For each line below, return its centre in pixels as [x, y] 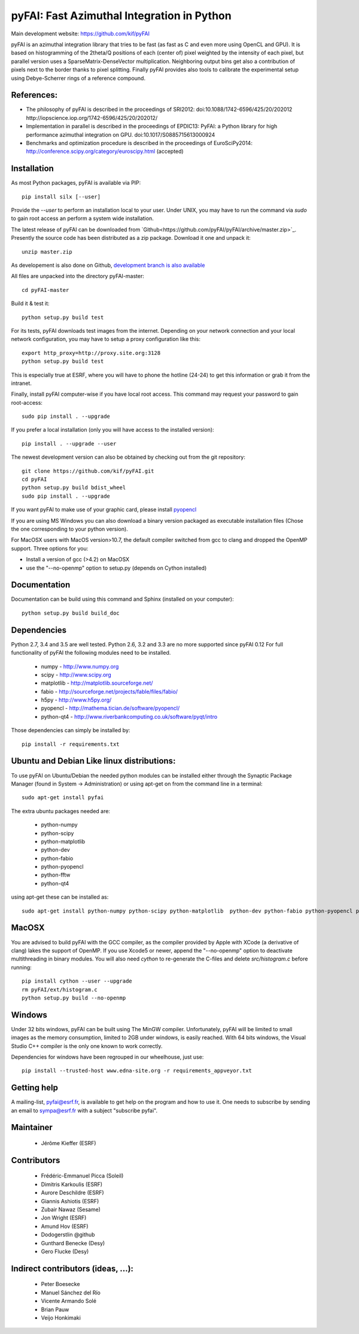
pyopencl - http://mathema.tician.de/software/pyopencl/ [110, 708]
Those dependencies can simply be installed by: [71, 730]
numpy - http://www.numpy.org [80, 666]
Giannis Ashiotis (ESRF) [70, 1201]
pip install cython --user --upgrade [77, 981]
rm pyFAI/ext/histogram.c [60, 990]
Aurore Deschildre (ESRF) [72, 1193]
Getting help [34, 1088]
